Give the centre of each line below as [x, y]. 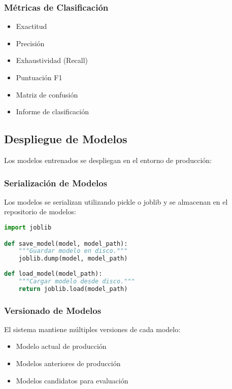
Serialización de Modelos [56, 183]
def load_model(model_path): [53, 274]
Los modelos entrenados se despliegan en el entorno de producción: [108, 160]
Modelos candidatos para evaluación [72, 380]
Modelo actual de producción [61, 346]
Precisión [30, 43]
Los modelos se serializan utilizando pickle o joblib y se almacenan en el [116, 201]
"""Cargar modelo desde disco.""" [77, 281]
